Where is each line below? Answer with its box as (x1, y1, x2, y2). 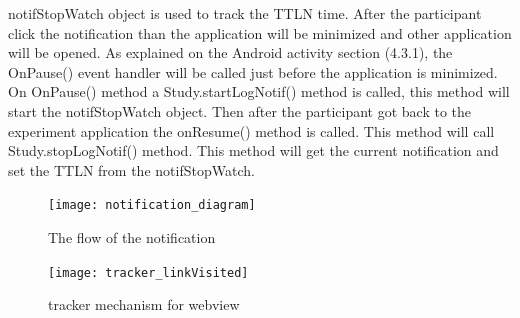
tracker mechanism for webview (48, 294, 240, 315)
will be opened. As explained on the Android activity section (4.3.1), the (8, 42, 453, 63)
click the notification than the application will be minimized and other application (8, 22, 512, 43)
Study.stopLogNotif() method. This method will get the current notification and (8, 140, 499, 161)
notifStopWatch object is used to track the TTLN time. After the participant (8, 3, 482, 23)
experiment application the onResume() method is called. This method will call (8, 120, 495, 141)
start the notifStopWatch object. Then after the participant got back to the (8, 100, 472, 121)
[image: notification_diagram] (48, 198, 256, 213)
